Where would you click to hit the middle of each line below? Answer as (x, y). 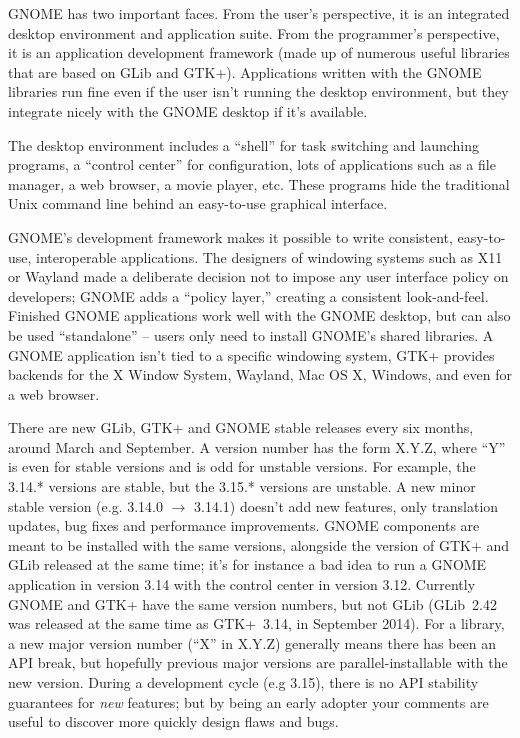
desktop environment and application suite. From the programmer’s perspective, (254, 32)
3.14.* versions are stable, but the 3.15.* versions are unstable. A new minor (242, 486)
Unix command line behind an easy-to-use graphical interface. (198, 203)
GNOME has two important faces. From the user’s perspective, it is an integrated (259, 13)
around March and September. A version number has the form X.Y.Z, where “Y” (257, 446)
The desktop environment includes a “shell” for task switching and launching (244, 144)
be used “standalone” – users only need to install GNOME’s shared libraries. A (251, 334)
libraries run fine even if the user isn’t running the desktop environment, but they (258, 91)
